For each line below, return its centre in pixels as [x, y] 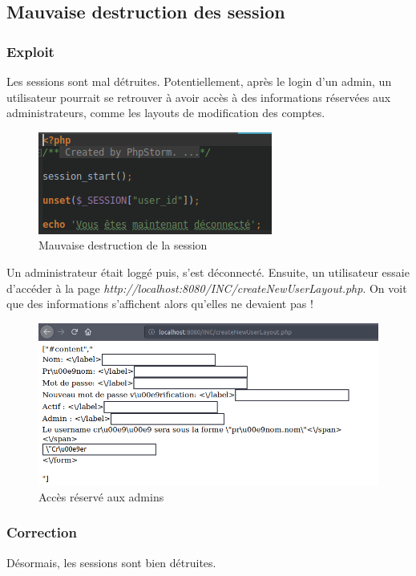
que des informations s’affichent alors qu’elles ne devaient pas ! [160, 304]
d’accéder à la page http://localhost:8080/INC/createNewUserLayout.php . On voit [207, 288]
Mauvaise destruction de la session [123, 245]
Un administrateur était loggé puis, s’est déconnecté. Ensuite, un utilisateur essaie [208, 272]
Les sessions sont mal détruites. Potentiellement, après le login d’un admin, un [199, 81]
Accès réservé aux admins [101, 496]
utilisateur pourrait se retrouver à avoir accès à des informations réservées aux [199, 97]
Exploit [30, 51]
